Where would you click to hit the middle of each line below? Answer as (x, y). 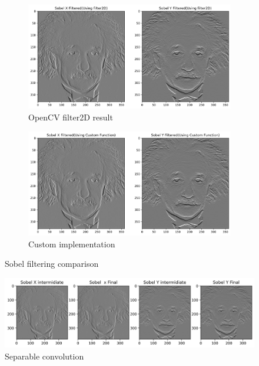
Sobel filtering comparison (52, 264)
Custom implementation (72, 244)
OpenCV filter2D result (71, 117)
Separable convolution (44, 356)
